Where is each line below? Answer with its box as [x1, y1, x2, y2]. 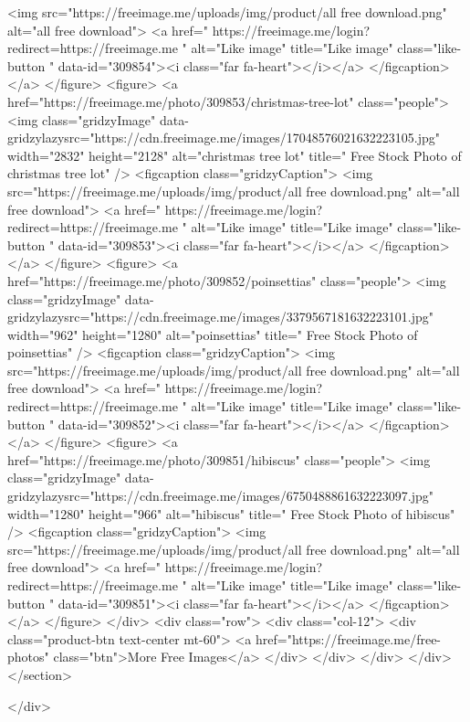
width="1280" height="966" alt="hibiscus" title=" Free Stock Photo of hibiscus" [7, 504, 455, 523]
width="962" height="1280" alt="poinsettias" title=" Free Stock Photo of [7, 324, 418, 344]
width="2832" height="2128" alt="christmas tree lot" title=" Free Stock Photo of [7, 145, 462, 165]
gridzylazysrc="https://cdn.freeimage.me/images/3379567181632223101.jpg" [7, 307, 433, 326]
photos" [7, 647, 49, 666]
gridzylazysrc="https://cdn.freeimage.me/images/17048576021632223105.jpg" [7, 128, 440, 147]
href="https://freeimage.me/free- [256, 629, 442, 648]
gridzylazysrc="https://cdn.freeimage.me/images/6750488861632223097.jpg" [7, 486, 433, 505]
